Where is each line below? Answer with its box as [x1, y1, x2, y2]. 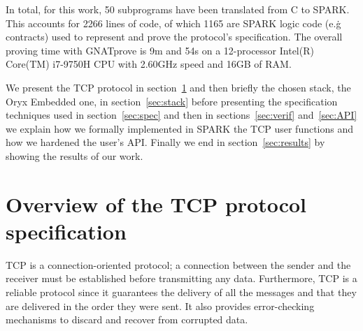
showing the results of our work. [6, 148, 143, 163]
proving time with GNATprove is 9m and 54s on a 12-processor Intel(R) [6, 43, 314, 57]
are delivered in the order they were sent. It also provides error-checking [6, 298, 315, 313]
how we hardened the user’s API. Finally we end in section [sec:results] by [6, 135, 325, 149]
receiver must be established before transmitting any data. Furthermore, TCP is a [6, 271, 357, 286]
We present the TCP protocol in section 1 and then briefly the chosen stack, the [6, 80, 351, 94]
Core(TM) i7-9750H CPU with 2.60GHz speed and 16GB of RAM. [6, 57, 292, 71]
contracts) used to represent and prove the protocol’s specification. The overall [6, 29, 343, 44]
